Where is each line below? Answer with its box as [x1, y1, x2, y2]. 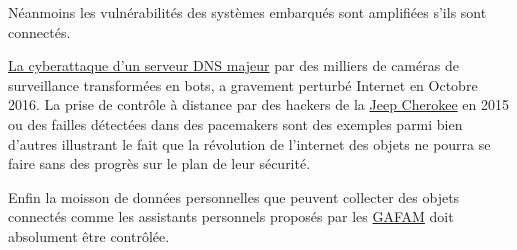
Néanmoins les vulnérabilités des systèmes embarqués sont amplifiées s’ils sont [8, 2, 487, 22]
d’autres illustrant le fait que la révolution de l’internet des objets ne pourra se [8, 133, 491, 154]
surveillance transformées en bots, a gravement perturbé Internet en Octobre [8, 74, 478, 95]
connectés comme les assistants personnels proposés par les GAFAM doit [8, 206, 454, 227]
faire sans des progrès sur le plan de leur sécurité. [8, 153, 311, 174]
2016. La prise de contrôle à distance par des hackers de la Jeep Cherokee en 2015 [8, 94, 509, 115]
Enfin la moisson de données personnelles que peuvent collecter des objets [8, 186, 460, 207]
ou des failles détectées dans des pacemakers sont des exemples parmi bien [8, 113, 463, 134]
